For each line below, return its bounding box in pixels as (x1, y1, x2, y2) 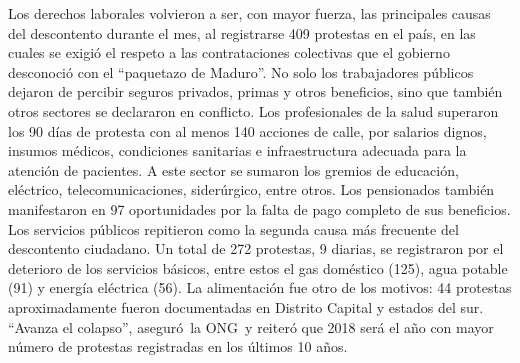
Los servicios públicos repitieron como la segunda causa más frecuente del (8, 218, 459, 239)
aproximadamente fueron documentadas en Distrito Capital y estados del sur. (8, 296, 484, 317)
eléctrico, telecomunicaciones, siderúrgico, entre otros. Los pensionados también (8, 179, 495, 200)
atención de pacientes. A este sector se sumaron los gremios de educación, (8, 159, 459, 180)
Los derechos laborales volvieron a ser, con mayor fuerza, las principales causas (8, 3, 491, 23)
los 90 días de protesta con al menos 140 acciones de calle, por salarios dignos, (8, 120, 487, 141)
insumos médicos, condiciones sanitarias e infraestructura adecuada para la (8, 140, 467, 161)
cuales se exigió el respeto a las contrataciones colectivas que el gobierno (8, 42, 450, 63)
